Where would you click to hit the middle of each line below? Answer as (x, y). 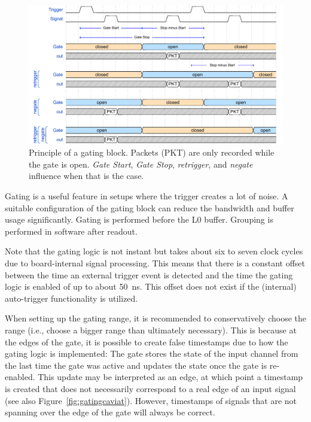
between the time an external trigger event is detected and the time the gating (149, 274)
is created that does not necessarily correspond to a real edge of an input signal (150, 388)
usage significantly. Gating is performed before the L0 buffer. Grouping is (139, 219)
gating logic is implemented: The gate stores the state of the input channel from (152, 353)
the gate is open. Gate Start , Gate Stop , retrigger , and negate (141, 164)
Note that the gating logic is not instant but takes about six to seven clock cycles (154, 251)
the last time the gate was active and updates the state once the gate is (136, 365)
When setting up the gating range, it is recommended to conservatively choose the (155, 318)
